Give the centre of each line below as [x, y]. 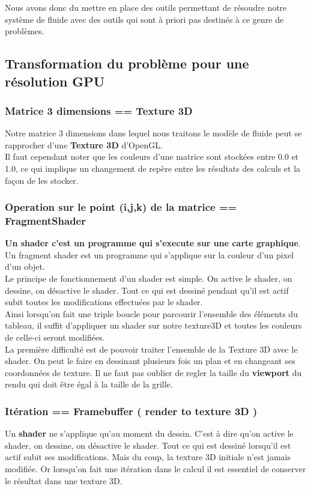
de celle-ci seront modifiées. [55, 337]
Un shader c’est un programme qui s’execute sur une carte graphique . [153, 243]
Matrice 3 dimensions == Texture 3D [99, 110]
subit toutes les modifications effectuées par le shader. [104, 302]
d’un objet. [25, 266]
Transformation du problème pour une [127, 63]
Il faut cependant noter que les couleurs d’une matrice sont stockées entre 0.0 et [152, 156]
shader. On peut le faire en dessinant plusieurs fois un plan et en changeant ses [150, 361]
